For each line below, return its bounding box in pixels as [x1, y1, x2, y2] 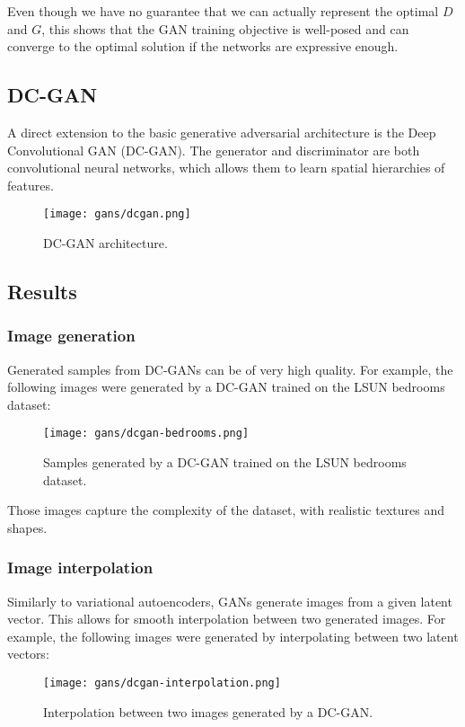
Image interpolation [7, 556, 154, 579]
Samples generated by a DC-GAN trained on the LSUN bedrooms [43, 453, 407, 472]
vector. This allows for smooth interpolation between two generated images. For [7, 609, 446, 628]
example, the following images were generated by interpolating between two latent [7, 626, 459, 645]
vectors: [7, 644, 49, 663]
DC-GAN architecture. [43, 234, 168, 253]
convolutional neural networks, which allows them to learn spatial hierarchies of [7, 158, 445, 177]
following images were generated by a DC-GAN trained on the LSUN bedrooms [7, 377, 445, 396]
